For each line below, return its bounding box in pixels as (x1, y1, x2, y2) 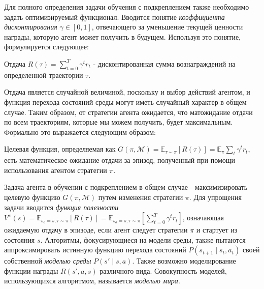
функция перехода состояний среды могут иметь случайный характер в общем (4, 96, 247, 107)
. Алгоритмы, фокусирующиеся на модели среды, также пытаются (40, 234, 246, 245)
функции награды (4, 265, 58, 276)
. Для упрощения (189, 191, 242, 202)
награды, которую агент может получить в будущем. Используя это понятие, (4, 31, 241, 42)
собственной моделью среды (4, 255, 91, 266)
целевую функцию (4, 191, 60, 202)
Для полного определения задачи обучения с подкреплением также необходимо (4, 2, 249, 12)
